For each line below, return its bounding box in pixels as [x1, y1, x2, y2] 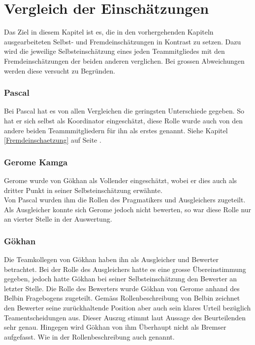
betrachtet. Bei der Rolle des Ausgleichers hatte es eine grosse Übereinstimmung [4, 264, 246, 274]
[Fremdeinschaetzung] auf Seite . [4, 135, 101, 145]
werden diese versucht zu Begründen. [4, 65, 116, 76]
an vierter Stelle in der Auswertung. [4, 214, 112, 224]
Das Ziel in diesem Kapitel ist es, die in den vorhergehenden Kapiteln [4, 27, 214, 37]
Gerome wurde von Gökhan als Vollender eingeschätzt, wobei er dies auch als [4, 175, 237, 185]
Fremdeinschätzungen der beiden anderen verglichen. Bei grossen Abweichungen [4, 55, 245, 66]
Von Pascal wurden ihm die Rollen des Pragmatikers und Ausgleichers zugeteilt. [4, 194, 246, 205]
